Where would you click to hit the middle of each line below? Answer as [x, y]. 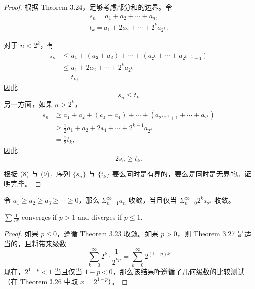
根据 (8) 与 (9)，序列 [37, 174]
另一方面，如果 [28, 103]
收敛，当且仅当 [153, 200]
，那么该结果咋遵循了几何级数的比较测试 [178, 271]
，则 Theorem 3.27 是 [210, 233]
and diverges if [100, 217]
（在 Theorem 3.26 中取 [41, 281]
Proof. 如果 [21, 233]
